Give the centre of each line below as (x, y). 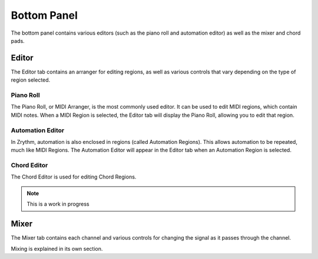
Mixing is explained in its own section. (57, 248)
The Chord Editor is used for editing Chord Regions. (74, 177)
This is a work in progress (58, 204)
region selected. (31, 80)
